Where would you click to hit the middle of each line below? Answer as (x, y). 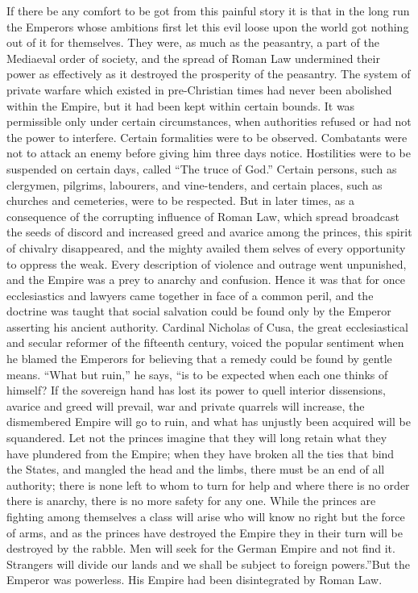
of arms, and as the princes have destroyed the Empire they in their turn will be (205, 532)
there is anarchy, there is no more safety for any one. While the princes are (191, 501)
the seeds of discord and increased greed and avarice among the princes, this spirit (209, 232)
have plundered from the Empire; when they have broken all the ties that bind (201, 453)
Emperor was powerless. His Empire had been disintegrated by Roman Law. (195, 580)
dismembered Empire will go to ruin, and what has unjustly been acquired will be (209, 422)
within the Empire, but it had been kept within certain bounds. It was (181, 105)
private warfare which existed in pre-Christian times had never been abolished (199, 89)
